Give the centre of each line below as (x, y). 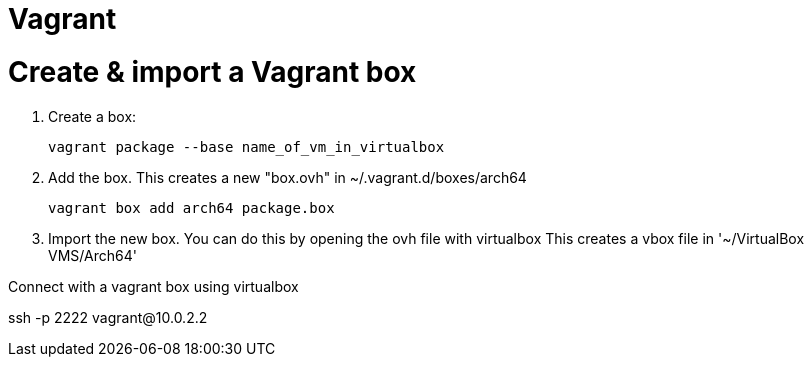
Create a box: (92, 116)
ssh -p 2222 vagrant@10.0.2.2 (108, 317)
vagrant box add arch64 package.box (191, 207)
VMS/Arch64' (92, 255)
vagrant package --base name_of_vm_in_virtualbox (246, 146)
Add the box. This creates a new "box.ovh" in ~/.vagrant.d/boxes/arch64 (287, 177)
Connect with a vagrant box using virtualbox (153, 286)
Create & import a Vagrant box (212, 71)
